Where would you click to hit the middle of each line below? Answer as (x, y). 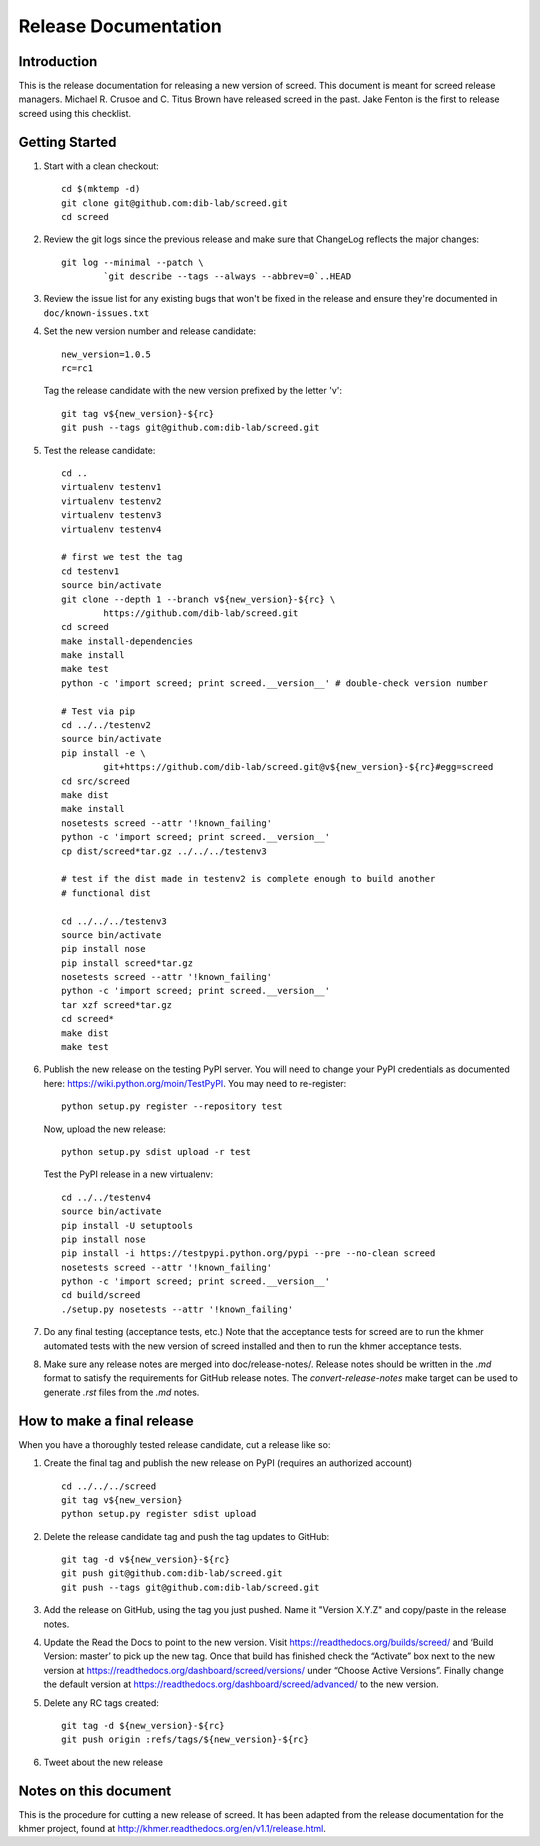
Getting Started (67, 141)
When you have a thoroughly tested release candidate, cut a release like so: (174, 1444)
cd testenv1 (90, 571)
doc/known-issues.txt (96, 313)
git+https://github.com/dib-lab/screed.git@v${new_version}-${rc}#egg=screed (298, 767)
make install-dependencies (127, 641)
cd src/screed (95, 781)
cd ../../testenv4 (106, 1197)
